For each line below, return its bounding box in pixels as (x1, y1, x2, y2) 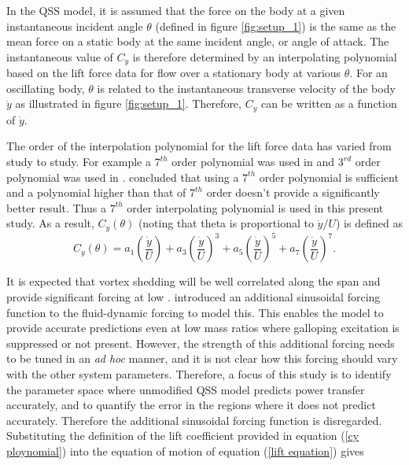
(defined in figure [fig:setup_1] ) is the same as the (155, 17, 396, 34)
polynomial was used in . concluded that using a (6, 168, 239, 185)
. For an (349, 65, 388, 81)
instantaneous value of (6, 48, 113, 65)
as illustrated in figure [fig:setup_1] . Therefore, (15, 95, 241, 112)
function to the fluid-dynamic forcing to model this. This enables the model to (6, 304, 384, 320)
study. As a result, (6, 215, 94, 231)
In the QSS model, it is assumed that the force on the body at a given (6, 2, 345, 18)
